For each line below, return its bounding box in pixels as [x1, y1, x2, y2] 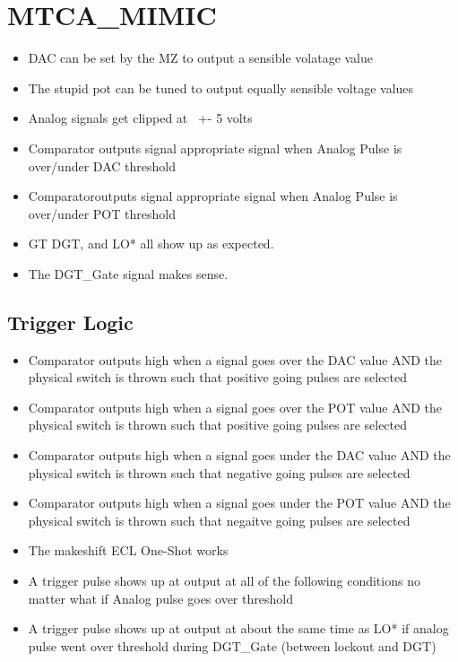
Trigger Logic [7, 308, 134, 335]
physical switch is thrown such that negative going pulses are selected [28, 463, 410, 482]
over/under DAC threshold [28, 156, 176, 175]
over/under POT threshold [28, 204, 176, 222]
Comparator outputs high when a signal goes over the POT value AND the [28, 397, 442, 416]
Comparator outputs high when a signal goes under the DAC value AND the [28, 446, 451, 465]
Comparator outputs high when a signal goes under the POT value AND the [28, 493, 451, 512]
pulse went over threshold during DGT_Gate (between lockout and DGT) [28, 636, 436, 655]
